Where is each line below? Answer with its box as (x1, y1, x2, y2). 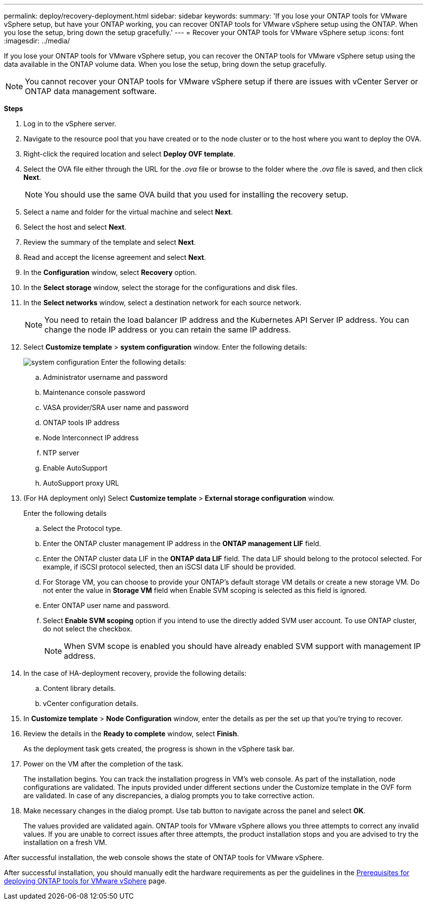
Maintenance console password (43, 388, 145, 396)
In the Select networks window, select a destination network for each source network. (23, 298, 302, 307)
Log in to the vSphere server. (23, 119, 116, 128)
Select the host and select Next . (23, 223, 127, 231)
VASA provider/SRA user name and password (43, 403, 189, 412)
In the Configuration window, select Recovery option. (23, 268, 197, 276)
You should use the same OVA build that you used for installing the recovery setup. (44, 190, 349, 199)
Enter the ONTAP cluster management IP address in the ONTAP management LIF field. (43, 539, 321, 548)
